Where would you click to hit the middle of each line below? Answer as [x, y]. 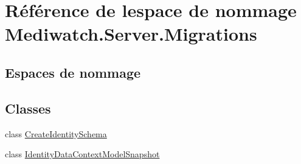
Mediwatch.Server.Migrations [131, 34]
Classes [28, 108]
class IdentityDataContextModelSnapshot [82, 154]
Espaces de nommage [73, 72]
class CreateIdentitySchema [56, 133]
